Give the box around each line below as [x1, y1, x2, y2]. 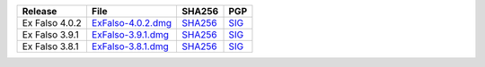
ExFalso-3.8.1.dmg [91, 40, 170, 53]
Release [22, 5, 57, 17]
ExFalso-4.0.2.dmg [91, 17, 172, 29]
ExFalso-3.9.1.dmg [91, 29, 170, 40]
